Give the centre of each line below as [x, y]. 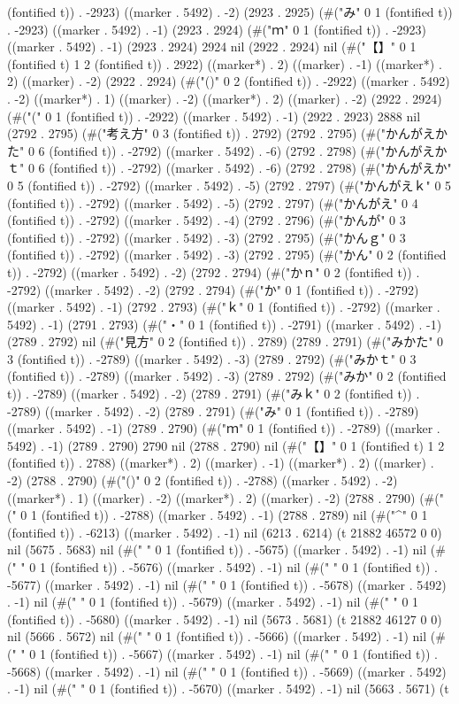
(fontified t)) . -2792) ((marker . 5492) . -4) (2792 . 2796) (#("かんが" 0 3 [207, 220]
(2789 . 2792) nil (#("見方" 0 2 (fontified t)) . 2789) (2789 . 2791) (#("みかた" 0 [226, 341]
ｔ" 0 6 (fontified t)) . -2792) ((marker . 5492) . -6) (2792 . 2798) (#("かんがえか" [229, 168]
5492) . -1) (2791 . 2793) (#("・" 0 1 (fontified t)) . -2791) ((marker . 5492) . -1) [225, 324]
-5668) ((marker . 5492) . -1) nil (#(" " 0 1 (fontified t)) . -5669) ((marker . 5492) [227, 671]
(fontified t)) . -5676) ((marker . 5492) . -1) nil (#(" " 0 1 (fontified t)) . [244, 567]
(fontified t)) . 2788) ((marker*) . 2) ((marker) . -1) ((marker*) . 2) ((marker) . [221, 463]
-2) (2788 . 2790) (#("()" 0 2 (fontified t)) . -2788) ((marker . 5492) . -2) [203, 480]
